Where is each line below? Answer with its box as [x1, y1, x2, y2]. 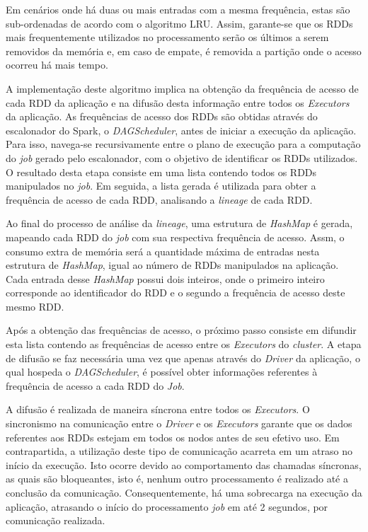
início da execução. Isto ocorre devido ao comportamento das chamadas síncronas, [6, 457, 362, 472]
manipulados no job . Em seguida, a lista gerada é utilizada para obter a [6, 178, 316, 193]
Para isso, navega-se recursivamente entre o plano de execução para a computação [6, 137, 361, 151]
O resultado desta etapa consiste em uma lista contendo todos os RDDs [6, 164, 317, 179]
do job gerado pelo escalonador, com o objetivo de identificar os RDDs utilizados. [6, 150, 358, 165]
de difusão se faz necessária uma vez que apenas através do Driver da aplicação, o [6, 350, 360, 365]
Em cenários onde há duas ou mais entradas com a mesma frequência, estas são [6, 2, 350, 16]
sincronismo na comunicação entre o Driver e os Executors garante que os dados [6, 416, 352, 431]
